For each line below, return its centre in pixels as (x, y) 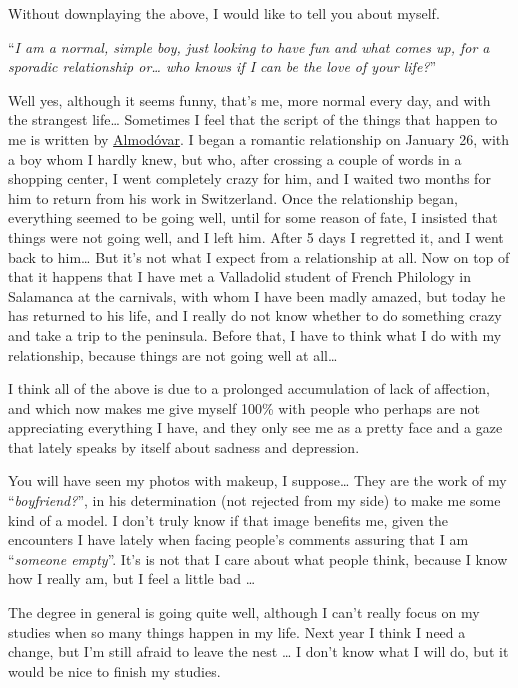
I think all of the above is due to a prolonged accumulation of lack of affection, (249, 388)
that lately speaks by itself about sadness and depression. (184, 446)
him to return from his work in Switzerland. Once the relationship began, (233, 197)
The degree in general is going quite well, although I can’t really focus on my (244, 612)
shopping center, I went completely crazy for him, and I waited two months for (249, 178)
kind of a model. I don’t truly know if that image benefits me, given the (228, 519)
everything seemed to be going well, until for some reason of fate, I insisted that (253, 217)
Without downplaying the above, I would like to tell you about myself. (224, 13)
